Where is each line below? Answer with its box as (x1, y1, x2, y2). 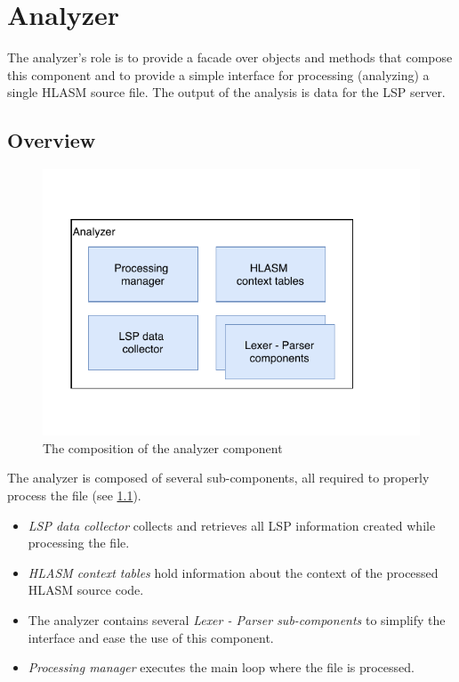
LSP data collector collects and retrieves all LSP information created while (28, 516, 436, 534)
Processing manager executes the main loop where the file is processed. (28, 658, 415, 677)
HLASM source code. (28, 581, 144, 599)
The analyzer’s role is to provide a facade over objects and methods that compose (7, 48, 453, 67)
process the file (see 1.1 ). (7, 485, 141, 504)
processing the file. (28, 533, 130, 552)
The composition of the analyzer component (43, 438, 283, 457)
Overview (7, 126, 96, 154)
